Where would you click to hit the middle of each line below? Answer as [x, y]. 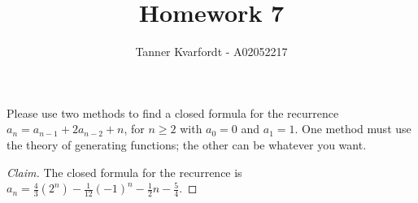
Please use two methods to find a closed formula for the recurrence [173, 112]
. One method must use [353, 129]
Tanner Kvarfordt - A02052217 [211, 52]
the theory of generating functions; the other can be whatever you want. [187, 144]
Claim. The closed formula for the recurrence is [124, 172]
